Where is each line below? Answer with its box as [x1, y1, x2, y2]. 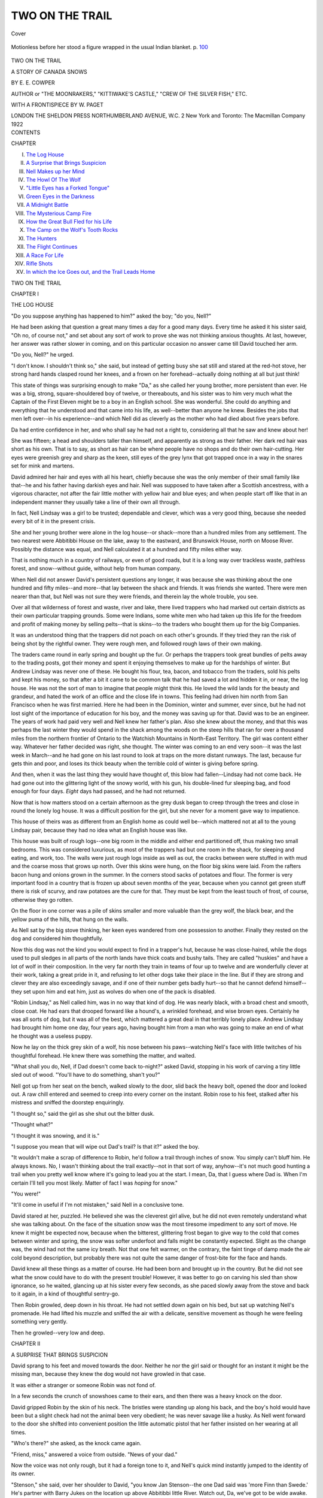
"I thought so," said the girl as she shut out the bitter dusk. [11, 1110, 155, 1117]
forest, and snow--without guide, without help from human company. [11, 565, 182, 572]
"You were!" [11, 1190, 41, 1197]
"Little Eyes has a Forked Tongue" [26, 185, 110, 192]
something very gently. [11, 1318, 68, 1325]
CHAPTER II [11, 1340, 41, 1348]
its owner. [11, 1470, 35, 1477]
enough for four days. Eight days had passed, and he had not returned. [11, 788, 187, 795]
